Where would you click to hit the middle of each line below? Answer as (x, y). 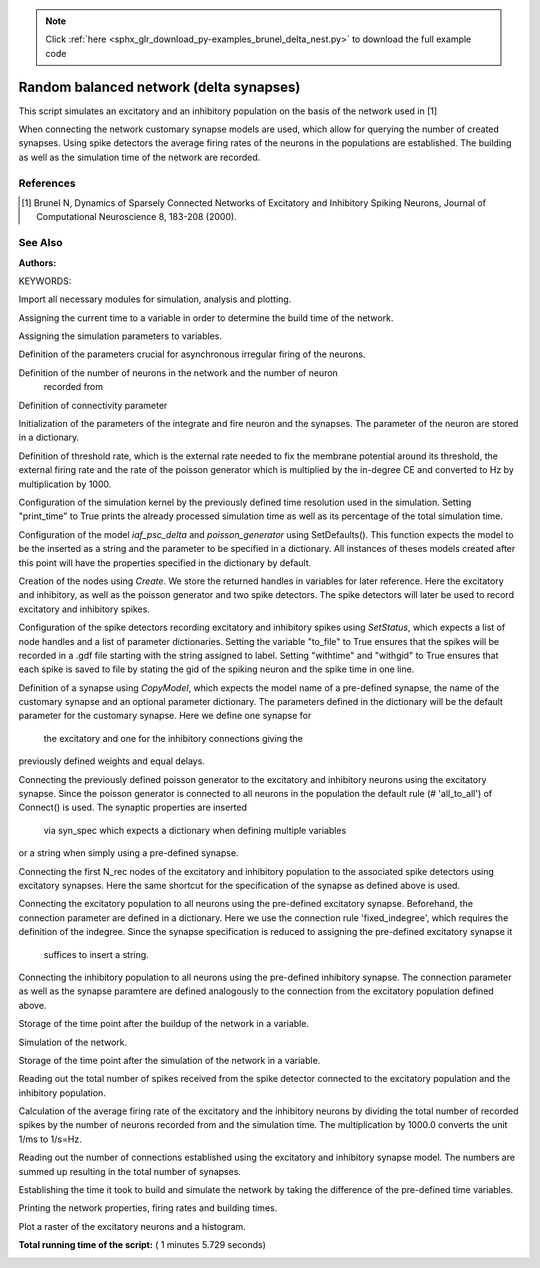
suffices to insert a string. (96, 954)
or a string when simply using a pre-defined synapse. (128, 853)
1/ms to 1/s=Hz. (50, 1139)
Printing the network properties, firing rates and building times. (148, 1208)
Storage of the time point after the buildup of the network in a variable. (164, 1024)
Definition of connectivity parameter (93, 405)
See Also (40, 243)
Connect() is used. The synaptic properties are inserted (132, 807)
